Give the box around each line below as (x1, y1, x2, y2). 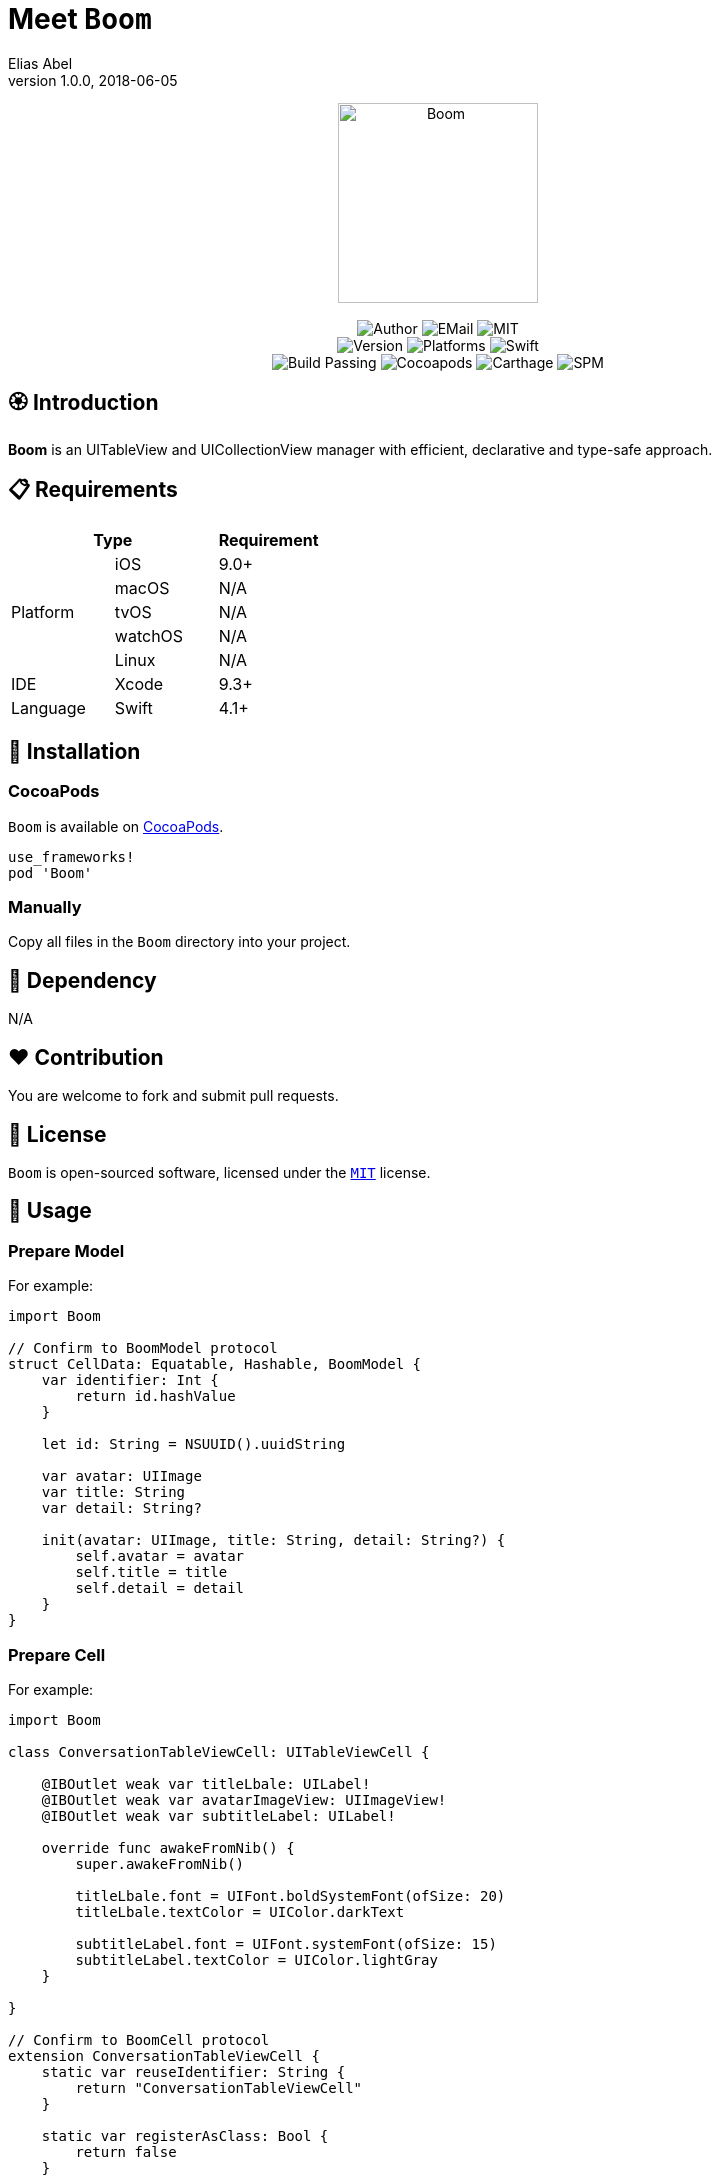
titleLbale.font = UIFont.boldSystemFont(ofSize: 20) (75, 1887, 506, 1904)
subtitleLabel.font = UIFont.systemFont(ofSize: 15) (75, 1935, 497, 1952)
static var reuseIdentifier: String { (41, 2063, 346, 2080)
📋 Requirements (8, 477, 178, 503)
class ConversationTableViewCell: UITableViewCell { (8, 1743, 430, 1760)
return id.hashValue (75, 1388, 236, 1405)
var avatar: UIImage (41, 1468, 202, 1485)
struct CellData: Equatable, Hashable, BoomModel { (8, 1356, 422, 1373)
